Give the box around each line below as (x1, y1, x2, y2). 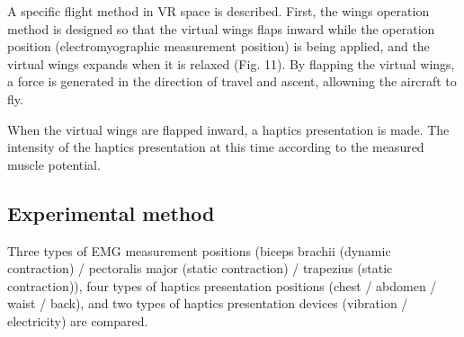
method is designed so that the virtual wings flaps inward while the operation (7, 19, 435, 38)
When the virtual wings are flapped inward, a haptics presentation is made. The (7, 120, 450, 138)
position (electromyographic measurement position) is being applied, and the (7, 37, 430, 56)
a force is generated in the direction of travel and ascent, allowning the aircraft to (7, 72, 457, 91)
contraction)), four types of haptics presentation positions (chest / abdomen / (7, 276, 437, 295)
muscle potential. (7, 155, 101, 173)
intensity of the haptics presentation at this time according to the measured (7, 137, 424, 156)
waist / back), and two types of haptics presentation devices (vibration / (7, 294, 408, 313)
